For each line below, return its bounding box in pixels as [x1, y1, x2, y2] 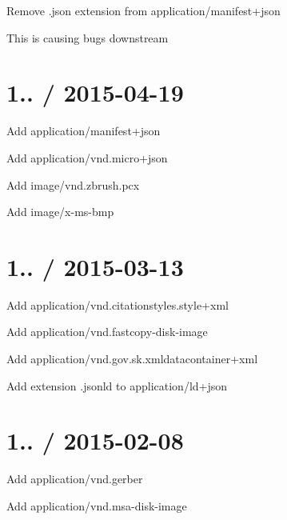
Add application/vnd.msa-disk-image [6, 497, 187, 514]
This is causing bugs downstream [6, 29, 169, 46]
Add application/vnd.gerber [6, 470, 143, 487]
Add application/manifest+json [6, 122, 161, 139]
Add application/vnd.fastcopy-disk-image [6, 323, 208, 340]
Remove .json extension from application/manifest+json [6, 2, 281, 18]
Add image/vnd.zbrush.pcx [6, 176, 140, 193]
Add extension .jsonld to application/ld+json [6, 377, 228, 394]
